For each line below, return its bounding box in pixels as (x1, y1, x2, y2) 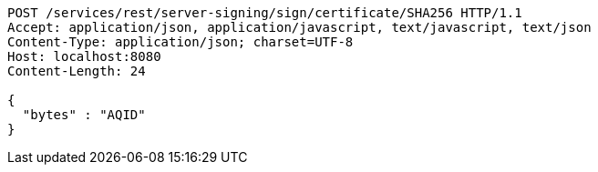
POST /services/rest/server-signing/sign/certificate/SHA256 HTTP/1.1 (7, 5, 522, 20)
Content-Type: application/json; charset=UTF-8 (7, 35, 354, 49)
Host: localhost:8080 (7, 49, 161, 64)
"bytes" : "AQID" (22, 107, 146, 122)
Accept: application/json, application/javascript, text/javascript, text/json (7, 20, 592, 35)
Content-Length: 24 (7, 64, 146, 78)
